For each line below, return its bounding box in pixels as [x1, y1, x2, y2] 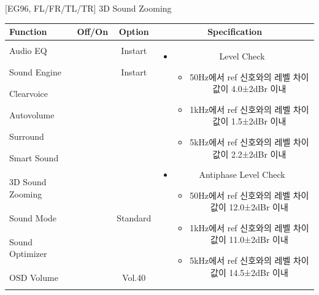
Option [118, 25, 149, 38]
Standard [117, 211, 152, 224]
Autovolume [9, 109, 55, 121]
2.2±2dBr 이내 [231, 147, 286, 160]
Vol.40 [122, 271, 146, 284]
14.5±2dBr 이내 [229, 266, 288, 278]
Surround [9, 130, 44, 143]
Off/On [77, 25, 109, 38]
